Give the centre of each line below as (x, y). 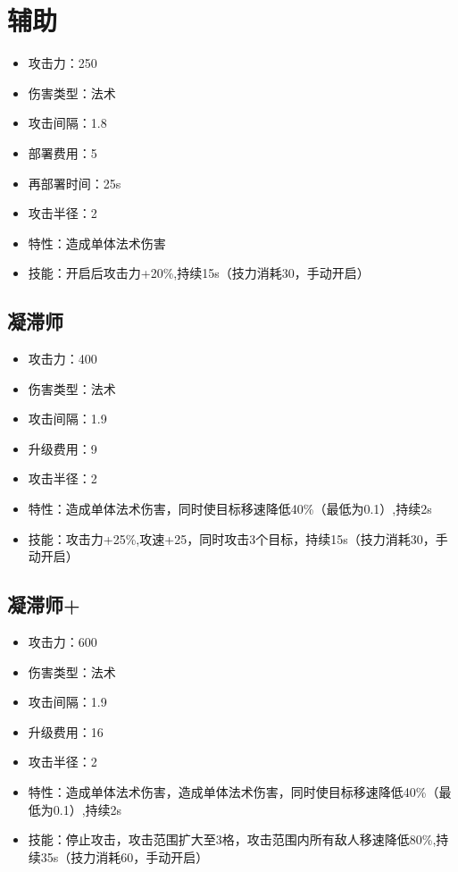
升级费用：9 (62, 448)
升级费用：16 (66, 731)
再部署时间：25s (75, 183)
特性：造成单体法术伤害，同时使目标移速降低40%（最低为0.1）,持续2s (230, 509)
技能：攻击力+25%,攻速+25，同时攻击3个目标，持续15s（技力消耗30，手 (238, 538)
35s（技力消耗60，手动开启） (125, 856)
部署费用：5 (62, 152)
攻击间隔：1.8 (67, 123)
